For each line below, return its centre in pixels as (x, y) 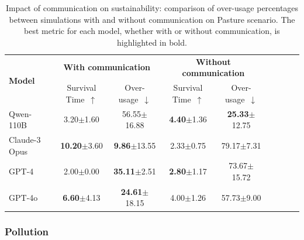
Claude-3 (25, 139)
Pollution (27, 232)
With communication (107, 67)
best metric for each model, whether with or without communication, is (152, 31)
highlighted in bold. (152, 42)
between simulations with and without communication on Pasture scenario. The (152, 19)
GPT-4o (23, 197)
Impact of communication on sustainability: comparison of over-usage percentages (152, 8)
